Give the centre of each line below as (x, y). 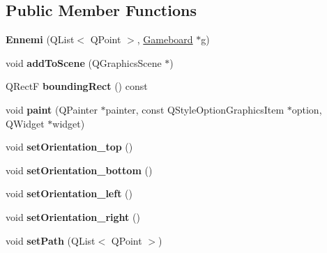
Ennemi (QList (40, 39)
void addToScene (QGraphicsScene (84, 62)
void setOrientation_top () (69, 147)
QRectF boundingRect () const (77, 86)
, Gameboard (165, 39)
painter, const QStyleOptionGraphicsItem (195, 109)
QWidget (25, 123)
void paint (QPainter (52, 109)
